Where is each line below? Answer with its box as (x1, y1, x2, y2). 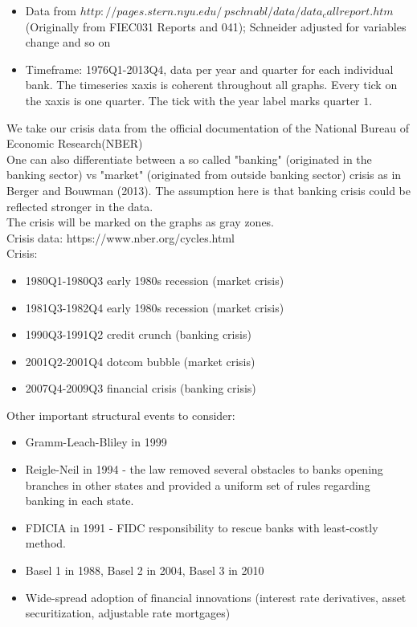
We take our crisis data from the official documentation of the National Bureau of (6, 119, 410, 136)
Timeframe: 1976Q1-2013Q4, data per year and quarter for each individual (25, 60, 394, 77)
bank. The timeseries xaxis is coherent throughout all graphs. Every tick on (25, 76, 398, 93)
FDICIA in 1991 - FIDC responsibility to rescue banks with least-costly (25, 519, 378, 535)
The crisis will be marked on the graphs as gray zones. (6, 214, 275, 230)
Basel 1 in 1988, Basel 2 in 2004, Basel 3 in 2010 (25, 562, 264, 579)
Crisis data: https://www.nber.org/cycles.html (6, 229, 235, 246)
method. (25, 535, 66, 552)
